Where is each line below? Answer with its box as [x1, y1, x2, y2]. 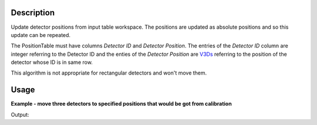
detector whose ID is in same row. [11, 59, 93, 66]
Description [11, 8, 55, 18]
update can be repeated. [11, 31, 70, 38]
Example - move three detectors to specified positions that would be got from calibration [11, 100, 232, 107]
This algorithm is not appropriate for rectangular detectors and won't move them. [11, 69, 207, 76]
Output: [11, 111, 29, 118]
